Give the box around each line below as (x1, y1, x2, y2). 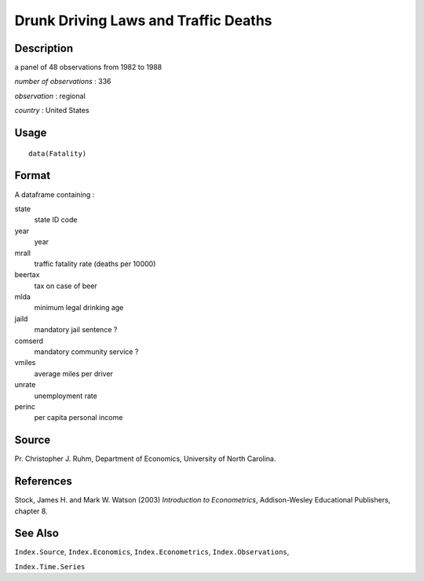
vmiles (14, 358, 36, 367)
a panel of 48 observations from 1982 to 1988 (14, 63, 163, 72)
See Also (14, 527, 59, 540)
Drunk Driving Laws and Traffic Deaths (14, 12, 272, 29)
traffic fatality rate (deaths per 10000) (34, 259, 156, 269)
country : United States (14, 106, 90, 115)
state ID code (34, 215, 78, 225)
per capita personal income (34, 413, 123, 422)
